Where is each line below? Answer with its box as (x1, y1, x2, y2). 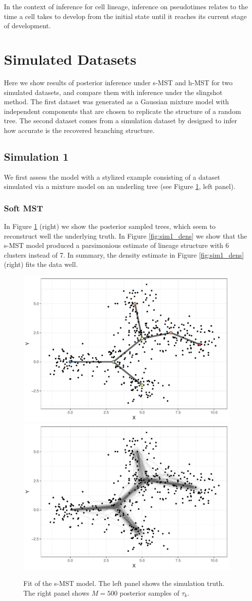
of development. (4, 20, 51, 31)
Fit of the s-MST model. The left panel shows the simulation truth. (23, 578, 225, 588)
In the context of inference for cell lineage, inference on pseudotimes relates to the (4, 1, 248, 11)
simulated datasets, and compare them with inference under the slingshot (4, 87, 223, 97)
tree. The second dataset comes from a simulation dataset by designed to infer (4, 115, 237, 126)
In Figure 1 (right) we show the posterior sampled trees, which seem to (4, 221, 216, 231)
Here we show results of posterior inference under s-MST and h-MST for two (4, 77, 233, 87)
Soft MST (4, 202, 43, 214)
